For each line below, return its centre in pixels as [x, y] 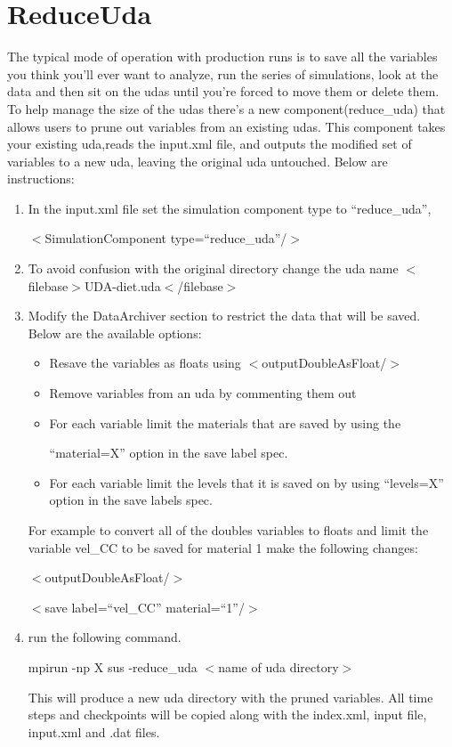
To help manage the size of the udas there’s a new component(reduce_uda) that [226, 108]
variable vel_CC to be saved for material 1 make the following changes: [223, 547]
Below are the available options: [115, 333]
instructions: [41, 179]
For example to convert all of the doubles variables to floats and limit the [228, 530]
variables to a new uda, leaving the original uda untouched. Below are [198, 161]
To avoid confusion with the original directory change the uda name [213, 268]
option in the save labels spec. [131, 500]
